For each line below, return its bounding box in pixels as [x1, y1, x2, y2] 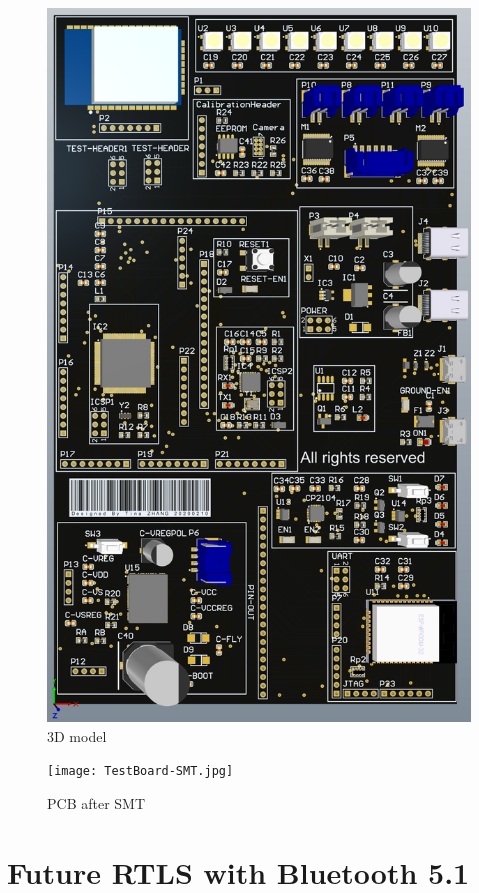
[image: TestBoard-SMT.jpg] [47, 764, 234, 779]
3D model [47, 725, 107, 746]
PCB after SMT [47, 792, 146, 813]
